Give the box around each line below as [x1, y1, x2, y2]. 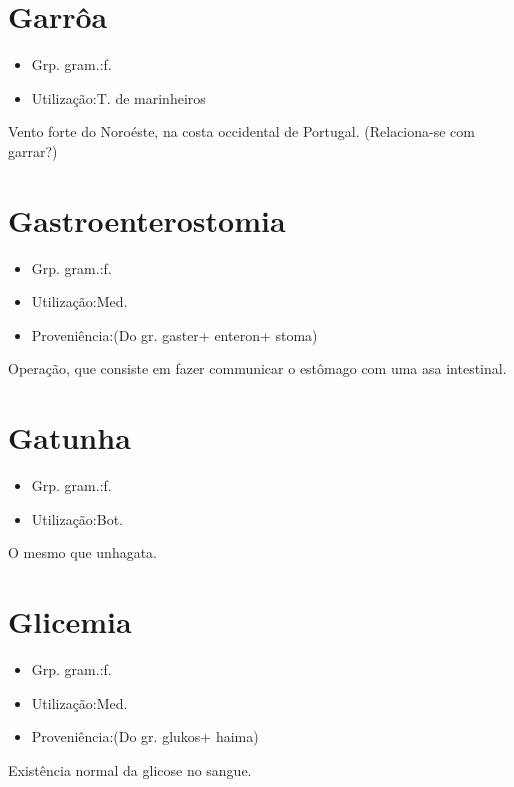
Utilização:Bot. [31, 508, 123, 529]
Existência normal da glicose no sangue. [8, 759, 252, 780]
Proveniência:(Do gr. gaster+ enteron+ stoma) [31, 324, 318, 345]
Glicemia [8, 601, 132, 642]
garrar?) [8, 140, 58, 161]
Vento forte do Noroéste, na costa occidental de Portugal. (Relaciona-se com [8, 121, 475, 142]
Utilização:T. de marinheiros [31, 87, 206, 108]
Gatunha [8, 417, 131, 458]
